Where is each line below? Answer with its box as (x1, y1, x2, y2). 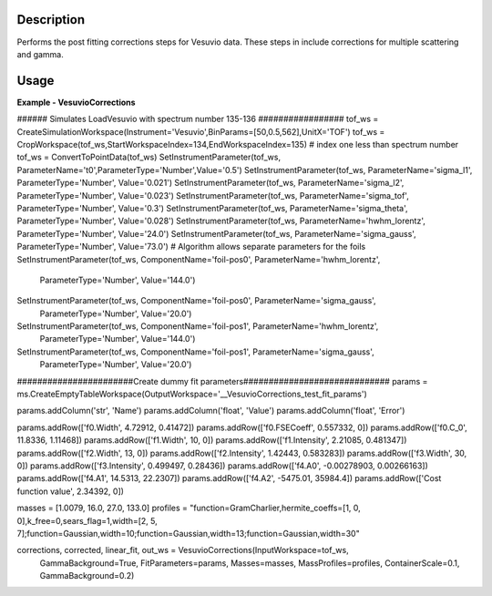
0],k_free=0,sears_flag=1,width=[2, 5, (16, 515, 159, 526)
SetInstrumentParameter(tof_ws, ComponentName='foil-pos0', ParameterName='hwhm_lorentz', (16, 253, 381, 264)
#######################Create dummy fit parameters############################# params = (16, 375, 428, 386)
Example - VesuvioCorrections (16, 97, 136, 108)
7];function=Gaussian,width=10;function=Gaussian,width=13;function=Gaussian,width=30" (16, 528, 360, 539)
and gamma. (16, 48, 64, 59)
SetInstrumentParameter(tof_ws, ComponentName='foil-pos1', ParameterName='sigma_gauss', (16, 346, 375, 357)
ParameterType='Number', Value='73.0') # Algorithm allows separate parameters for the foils (16, 241, 366, 252)
